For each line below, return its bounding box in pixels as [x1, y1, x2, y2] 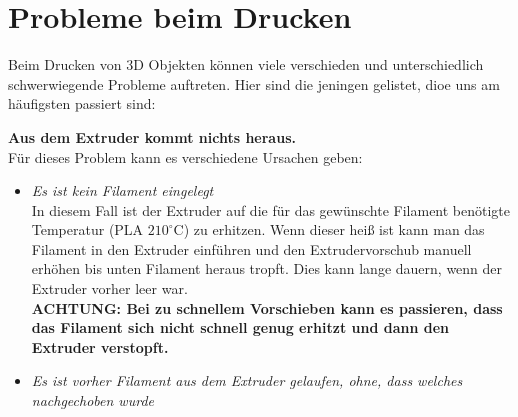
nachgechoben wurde [31, 390, 154, 411]
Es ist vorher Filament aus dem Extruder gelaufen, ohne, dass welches [31, 370, 463, 391]
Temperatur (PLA [31, 219, 144, 240]
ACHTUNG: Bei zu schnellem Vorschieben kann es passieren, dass [31, 297, 503, 318]
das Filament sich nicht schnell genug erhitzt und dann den [31, 317, 450, 338]
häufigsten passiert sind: [8, 93, 156, 114]
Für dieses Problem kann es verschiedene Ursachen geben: [8, 146, 363, 167]
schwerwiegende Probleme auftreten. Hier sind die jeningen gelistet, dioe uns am [8, 73, 500, 94]
